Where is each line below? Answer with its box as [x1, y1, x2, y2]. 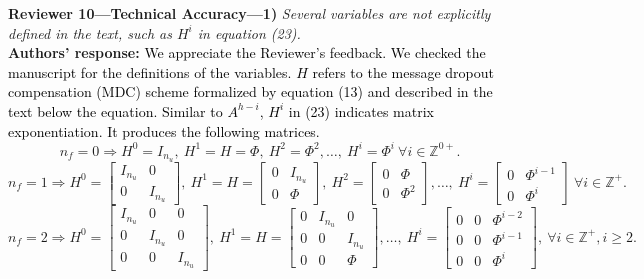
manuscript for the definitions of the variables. [8, 61, 292, 82]
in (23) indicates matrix [288, 100, 434, 121]
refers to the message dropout [312, 61, 495, 82]
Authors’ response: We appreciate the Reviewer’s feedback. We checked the [8, 42, 486, 63]
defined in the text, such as [8, 22, 172, 43]
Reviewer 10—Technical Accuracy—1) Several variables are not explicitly [8, 3, 491, 23]
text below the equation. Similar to [8, 100, 223, 121]
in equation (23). [197, 22, 301, 43]
